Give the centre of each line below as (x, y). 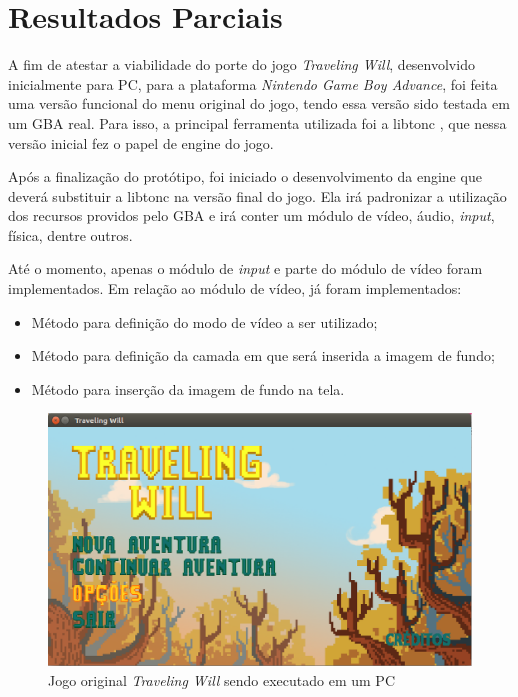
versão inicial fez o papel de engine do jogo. (141, 142)
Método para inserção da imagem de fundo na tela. (188, 388)
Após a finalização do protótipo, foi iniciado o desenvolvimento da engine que (245, 176)
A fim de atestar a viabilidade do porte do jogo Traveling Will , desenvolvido (241, 64)
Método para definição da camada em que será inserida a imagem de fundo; (263, 355)
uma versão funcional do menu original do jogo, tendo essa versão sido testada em (259, 103)
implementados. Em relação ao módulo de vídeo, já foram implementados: (235, 288)
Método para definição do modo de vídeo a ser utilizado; (204, 321)
